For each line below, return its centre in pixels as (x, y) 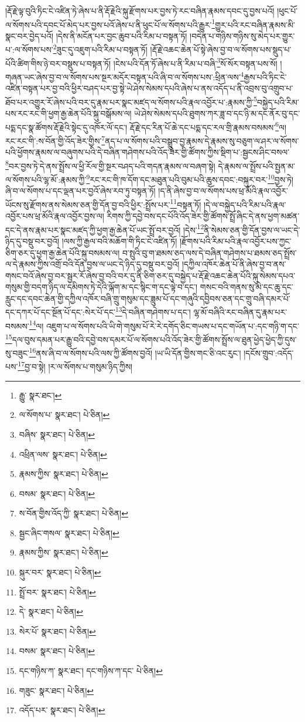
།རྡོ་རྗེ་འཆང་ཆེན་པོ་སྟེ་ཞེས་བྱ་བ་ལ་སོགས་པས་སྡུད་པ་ (221, 50)
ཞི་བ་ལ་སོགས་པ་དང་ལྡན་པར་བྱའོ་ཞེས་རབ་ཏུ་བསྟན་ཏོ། (80, 191)
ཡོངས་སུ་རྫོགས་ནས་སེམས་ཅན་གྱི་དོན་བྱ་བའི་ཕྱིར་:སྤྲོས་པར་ (88, 204)
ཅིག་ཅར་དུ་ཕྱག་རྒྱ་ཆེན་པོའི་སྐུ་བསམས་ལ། (63, 252)
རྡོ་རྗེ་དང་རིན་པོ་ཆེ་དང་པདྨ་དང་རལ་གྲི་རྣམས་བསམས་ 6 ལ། (208, 126)
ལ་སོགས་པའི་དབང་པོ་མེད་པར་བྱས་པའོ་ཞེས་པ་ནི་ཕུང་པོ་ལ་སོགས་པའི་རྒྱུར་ (109, 24)
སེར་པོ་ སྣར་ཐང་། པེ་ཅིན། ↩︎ (57, 631)
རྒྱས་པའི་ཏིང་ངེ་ (265, 76)
